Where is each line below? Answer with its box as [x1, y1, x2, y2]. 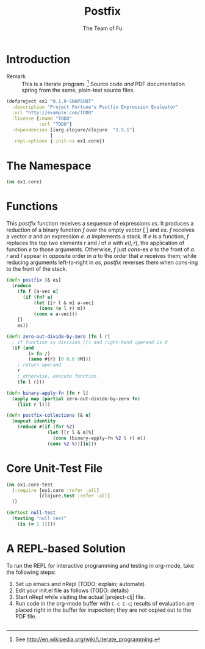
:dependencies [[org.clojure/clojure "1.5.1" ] [12, 127, 135, 133]
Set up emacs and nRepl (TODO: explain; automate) [15, 580, 145, 587]
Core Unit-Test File [6, 461, 103, 475]
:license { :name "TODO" [12, 115, 72, 122]
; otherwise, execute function [17, 373, 97, 380]
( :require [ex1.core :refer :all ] [12, 487, 99, 493]
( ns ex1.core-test [6, 482, 53, 488]
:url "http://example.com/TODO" [12, 110, 95, 116]
